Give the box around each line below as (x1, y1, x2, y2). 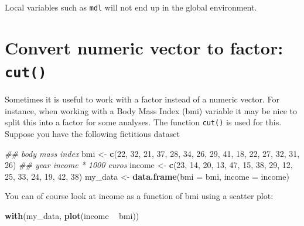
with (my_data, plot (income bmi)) (5, 209, 139, 221)
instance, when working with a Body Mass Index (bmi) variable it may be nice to (5, 104, 298, 117)
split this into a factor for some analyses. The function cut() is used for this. (5, 116, 282, 128)
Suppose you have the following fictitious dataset (5, 127, 180, 139)
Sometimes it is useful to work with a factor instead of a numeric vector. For (5, 93, 279, 105)
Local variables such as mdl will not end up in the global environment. (5, 1, 257, 13)
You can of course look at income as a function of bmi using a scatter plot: (5, 190, 274, 202)
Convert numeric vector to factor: (5, 35, 283, 59)
